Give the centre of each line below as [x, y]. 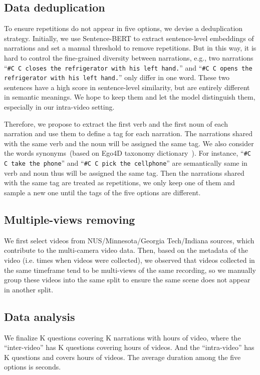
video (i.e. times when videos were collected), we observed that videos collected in [129, 260]
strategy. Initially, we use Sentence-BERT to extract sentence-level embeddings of [129, 38]
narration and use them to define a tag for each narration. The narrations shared [128, 133]
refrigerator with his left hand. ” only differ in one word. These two [117, 77]
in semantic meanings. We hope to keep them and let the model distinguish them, [130, 97]
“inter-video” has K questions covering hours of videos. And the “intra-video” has [129, 347]
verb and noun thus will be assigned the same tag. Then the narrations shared [124, 172]
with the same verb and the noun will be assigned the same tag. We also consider [129, 143]
